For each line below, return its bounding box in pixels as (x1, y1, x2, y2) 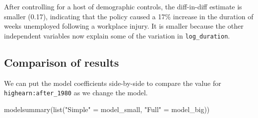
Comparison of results (4, 54, 119, 70)
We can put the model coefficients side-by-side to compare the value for (4, 78, 221, 88)
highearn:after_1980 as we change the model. (4, 87, 148, 98)
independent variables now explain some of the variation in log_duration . (4, 30, 230, 40)
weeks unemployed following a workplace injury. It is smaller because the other (4, 21, 244, 31)
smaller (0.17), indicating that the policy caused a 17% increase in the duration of (4, 11, 254, 21)
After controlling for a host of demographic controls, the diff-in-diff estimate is (4, 1, 242, 11)
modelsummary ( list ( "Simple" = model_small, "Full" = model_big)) (4, 104, 210, 114)
